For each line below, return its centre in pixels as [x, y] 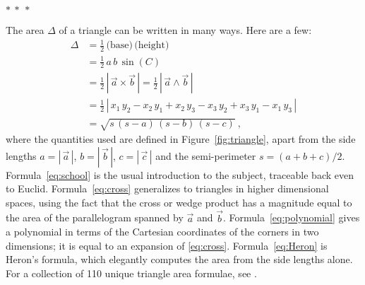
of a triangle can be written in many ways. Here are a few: [185, 30]
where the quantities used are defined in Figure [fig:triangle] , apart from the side [181, 138]
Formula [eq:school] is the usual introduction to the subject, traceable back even [180, 174]
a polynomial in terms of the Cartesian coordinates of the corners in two [162, 232]
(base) [119, 46]
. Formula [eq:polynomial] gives [291, 217]
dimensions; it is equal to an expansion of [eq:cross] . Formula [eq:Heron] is [167, 245]
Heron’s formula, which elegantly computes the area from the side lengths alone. [179, 259]
